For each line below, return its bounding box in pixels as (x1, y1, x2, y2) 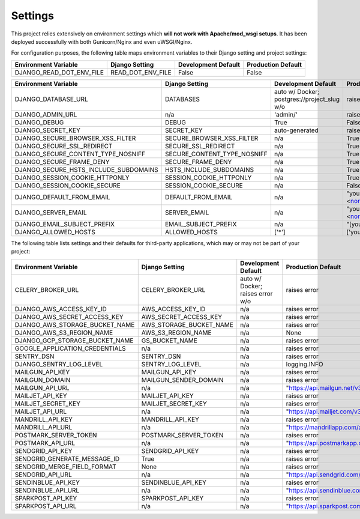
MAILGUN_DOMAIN (14, 375, 71, 384)
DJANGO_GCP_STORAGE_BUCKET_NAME (14, 336, 134, 345)
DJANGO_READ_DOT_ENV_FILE (14, 68, 104, 76)
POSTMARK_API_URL (14, 439, 76, 447)
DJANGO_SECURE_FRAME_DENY (14, 157, 110, 166)
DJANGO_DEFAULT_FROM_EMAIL (14, 193, 110, 201)
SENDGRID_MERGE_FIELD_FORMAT (14, 463, 116, 471)
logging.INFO (286, 360, 323, 368)
